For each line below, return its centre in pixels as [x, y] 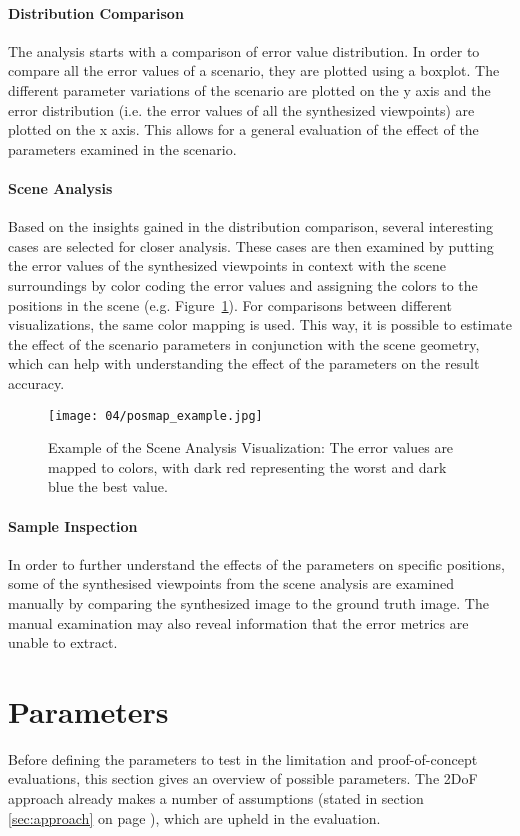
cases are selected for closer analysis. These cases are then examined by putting [251, 245]
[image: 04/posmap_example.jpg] [155, 415]
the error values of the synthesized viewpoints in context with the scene [227, 265]
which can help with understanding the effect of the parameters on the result [244, 363]
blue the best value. [108, 486]
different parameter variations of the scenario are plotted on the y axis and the [249, 89]
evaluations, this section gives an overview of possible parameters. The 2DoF [243, 778]
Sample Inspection [73, 525]
